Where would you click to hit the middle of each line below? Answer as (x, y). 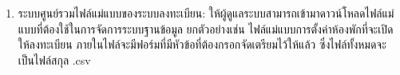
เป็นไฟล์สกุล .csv (54, 59)
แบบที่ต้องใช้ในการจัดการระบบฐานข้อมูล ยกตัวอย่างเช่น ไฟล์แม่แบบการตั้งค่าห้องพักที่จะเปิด (206, 28)
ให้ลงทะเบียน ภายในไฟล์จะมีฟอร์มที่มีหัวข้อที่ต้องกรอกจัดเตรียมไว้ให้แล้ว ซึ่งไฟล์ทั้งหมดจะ (202, 44)
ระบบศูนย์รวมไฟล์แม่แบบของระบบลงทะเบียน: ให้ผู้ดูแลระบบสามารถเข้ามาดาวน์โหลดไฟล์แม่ (206, 13)
